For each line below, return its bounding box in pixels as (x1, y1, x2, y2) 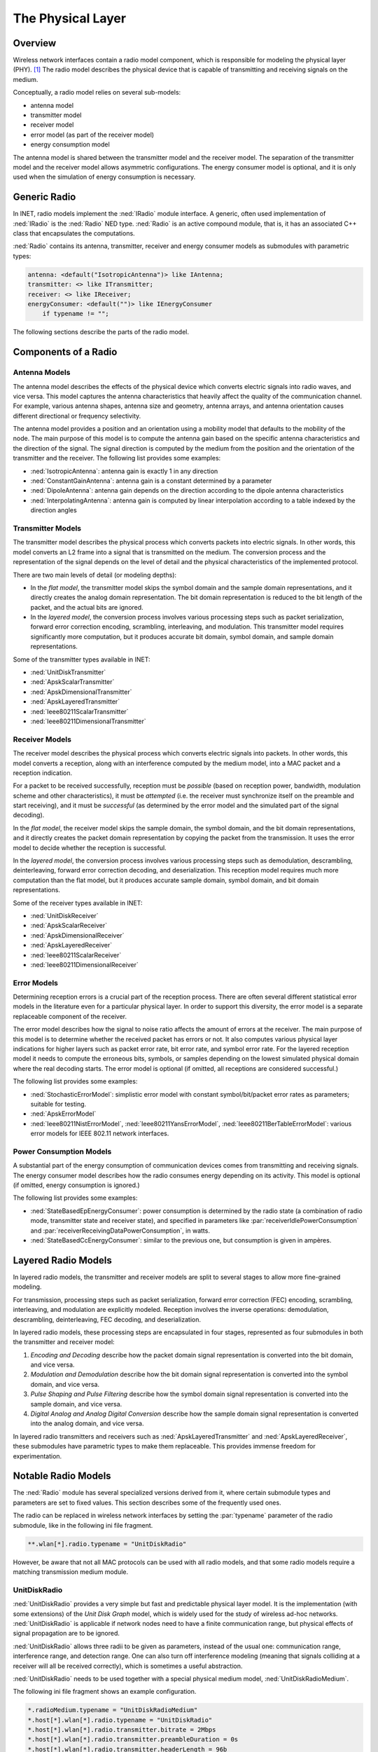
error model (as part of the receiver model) (30, 130, 154, 139)
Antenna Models (13, 368, 71, 378)
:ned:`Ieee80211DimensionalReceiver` (30, 960, 139, 969)
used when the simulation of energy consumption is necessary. (13, 172, 196, 182)
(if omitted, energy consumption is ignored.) (13, 1181, 140, 1189)
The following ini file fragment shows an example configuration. (13, 1688, 197, 1696)
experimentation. (13, 1451, 62, 1460)
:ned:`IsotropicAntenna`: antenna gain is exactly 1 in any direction (30, 467, 218, 475)
